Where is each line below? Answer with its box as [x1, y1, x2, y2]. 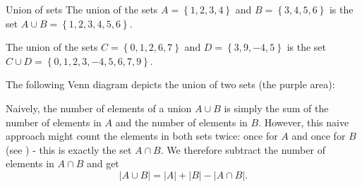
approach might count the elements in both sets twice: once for [6, 128, 278, 143]
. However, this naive [258, 114, 349, 129]
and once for [291, 128, 346, 143]
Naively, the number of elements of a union [6, 100, 192, 115]
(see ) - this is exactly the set [6, 142, 132, 157]
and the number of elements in [115, 114, 248, 129]
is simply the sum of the [224, 100, 329, 115]
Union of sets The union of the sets [6, 2, 158, 16]
